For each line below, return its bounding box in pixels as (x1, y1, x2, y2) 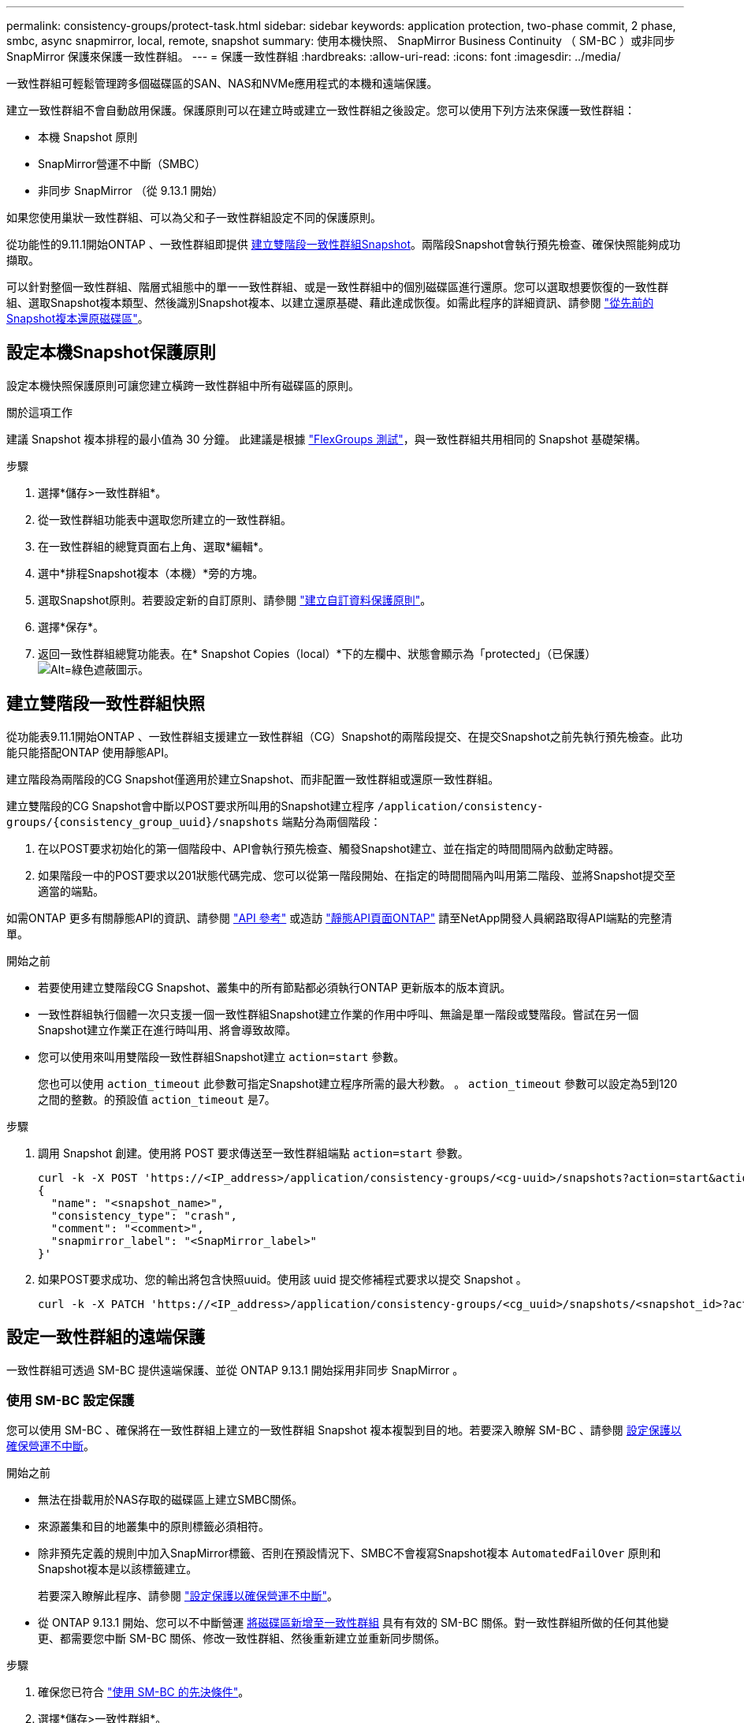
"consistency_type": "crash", (50, 1209, 237, 1222)
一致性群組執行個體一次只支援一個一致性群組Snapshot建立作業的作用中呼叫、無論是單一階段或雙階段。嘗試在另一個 (38, 1007, 639, 1021)
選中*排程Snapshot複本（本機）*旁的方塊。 (38, 566, 264, 580)
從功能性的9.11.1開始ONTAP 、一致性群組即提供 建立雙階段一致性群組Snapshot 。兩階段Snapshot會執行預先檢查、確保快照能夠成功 (6, 237, 681, 251)
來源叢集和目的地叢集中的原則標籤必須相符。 (38, 1519, 270, 1534)
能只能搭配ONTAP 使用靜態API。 (6, 745, 175, 759)
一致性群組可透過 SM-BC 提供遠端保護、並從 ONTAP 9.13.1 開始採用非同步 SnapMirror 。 (6, 1362, 464, 1377)
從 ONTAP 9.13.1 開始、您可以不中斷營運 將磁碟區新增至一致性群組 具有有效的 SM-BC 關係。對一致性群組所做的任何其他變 (38, 1616, 669, 1630)
